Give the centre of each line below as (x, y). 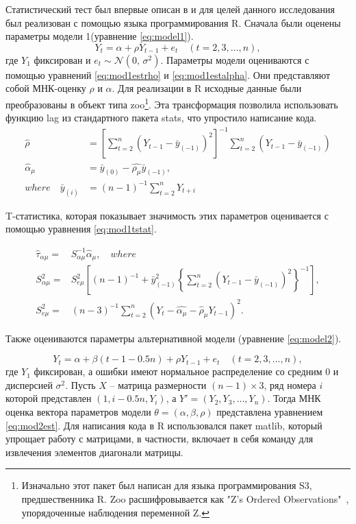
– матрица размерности (158, 384)
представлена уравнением (270, 411)
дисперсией (29, 384)
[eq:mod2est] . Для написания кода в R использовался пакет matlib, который (164, 425)
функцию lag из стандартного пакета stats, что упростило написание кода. (161, 118)
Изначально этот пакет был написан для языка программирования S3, (167, 485)
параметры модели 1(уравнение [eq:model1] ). (100, 36)
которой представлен (49, 398)
